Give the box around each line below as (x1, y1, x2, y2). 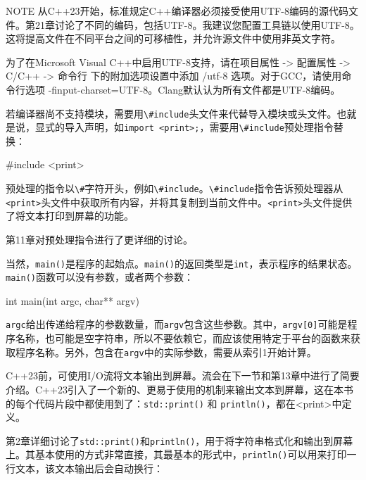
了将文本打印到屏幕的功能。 (6, 208, 134, 223)
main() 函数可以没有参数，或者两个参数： (6, 270, 194, 284)
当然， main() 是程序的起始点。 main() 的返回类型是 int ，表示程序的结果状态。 (6, 255, 358, 270)
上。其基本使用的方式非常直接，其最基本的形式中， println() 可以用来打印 (6, 447, 347, 462)
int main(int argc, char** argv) (6, 293, 139, 308)
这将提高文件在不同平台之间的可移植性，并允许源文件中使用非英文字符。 (6, 31, 341, 46)
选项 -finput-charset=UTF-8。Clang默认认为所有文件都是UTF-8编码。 (25, 82, 341, 96)
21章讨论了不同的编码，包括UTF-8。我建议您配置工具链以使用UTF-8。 (34, 17, 360, 32)
